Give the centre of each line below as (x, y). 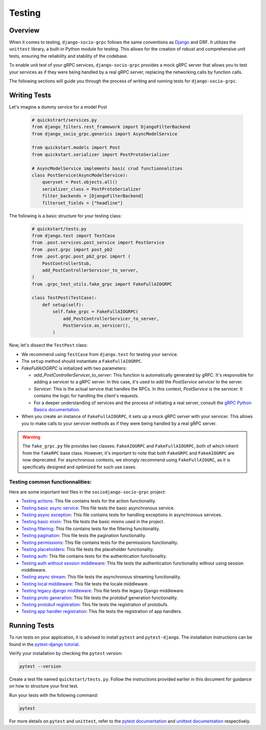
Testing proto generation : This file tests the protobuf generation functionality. (100, 598)
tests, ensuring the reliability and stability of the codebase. (68, 56)
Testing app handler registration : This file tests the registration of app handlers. (102, 612)
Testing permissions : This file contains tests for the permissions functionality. (100, 542)
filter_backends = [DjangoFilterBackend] (93, 196)
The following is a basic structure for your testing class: (66, 216)
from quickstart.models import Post (76, 148)
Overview (24, 30)
